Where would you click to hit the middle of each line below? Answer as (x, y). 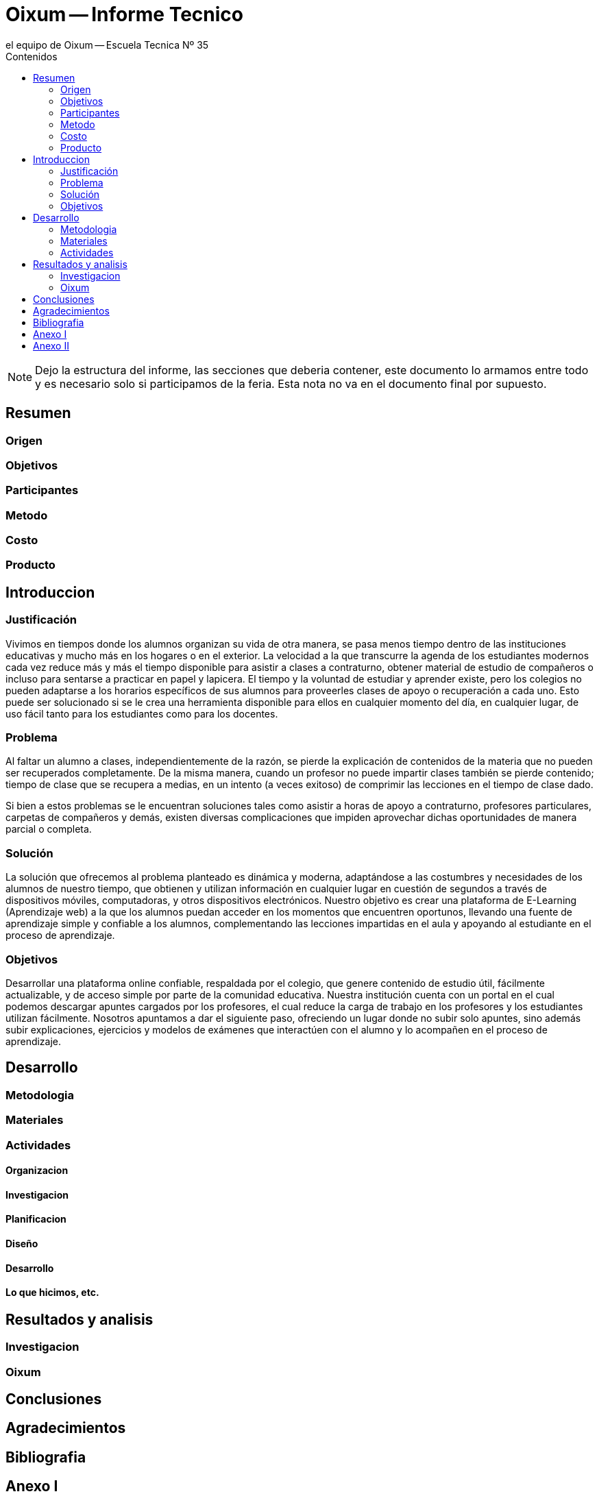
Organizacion (37, 1171)
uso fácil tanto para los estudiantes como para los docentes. (142, 713)
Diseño (22, 1243)
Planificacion (36, 1219)
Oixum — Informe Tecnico (124, 14)
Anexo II (51, 345)
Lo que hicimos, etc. (52, 1293)
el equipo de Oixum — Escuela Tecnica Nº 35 (107, 45)
